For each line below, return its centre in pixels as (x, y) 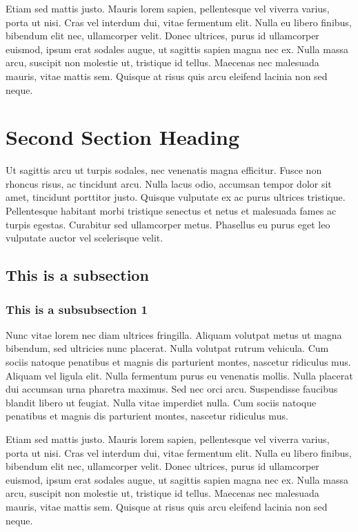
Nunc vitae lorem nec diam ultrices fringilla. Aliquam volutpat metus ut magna (174, 334)
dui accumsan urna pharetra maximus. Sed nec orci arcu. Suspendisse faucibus (172, 389)
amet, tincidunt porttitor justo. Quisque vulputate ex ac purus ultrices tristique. (176, 197)
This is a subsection (77, 275)
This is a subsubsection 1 (77, 309)
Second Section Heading (123, 137)
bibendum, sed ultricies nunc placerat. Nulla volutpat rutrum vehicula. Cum (167, 348)
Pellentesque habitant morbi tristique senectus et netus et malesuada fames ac (171, 211)
